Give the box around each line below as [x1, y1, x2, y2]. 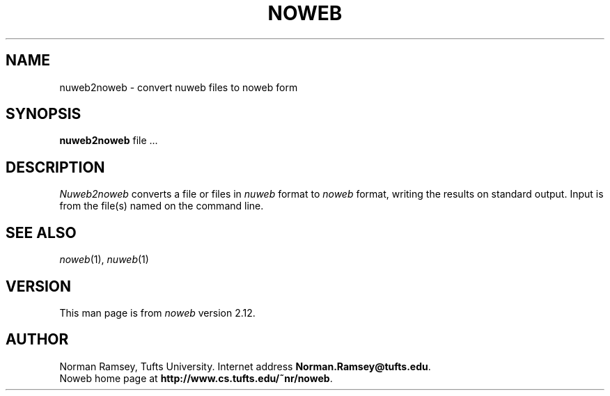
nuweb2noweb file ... [59, 134, 158, 147]
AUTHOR [6, 331, 69, 349]
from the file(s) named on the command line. [59, 200, 264, 212]
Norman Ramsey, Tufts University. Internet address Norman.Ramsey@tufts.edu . [59, 360, 431, 372]
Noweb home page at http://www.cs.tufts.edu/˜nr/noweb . [59, 372, 333, 384]
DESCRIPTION [6, 158, 105, 176]
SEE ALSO [6, 223, 77, 241]
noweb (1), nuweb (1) [59, 253, 149, 266]
